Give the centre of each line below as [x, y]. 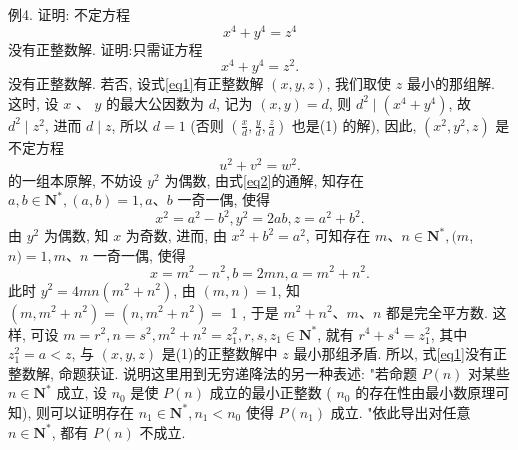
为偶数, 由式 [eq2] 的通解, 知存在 [264, 179]
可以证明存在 [91, 411]
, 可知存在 [338, 235]
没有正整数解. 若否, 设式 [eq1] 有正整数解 [136, 83]
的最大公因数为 [155, 102]
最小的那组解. [450, 83]
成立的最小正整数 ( [270, 392]
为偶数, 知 [76, 235]
